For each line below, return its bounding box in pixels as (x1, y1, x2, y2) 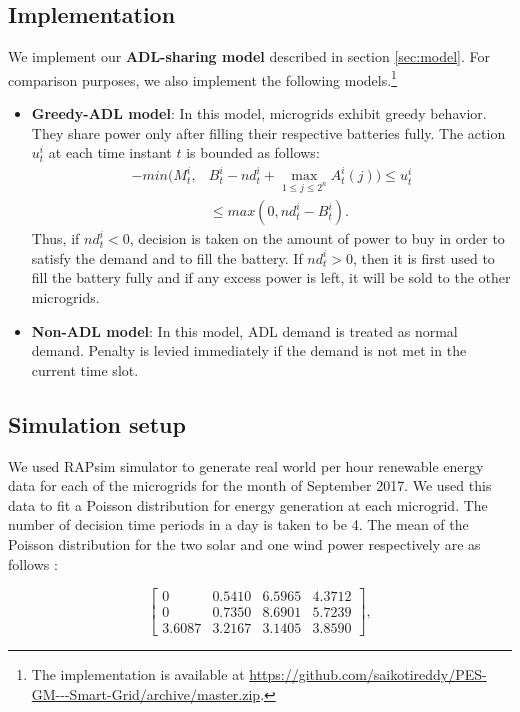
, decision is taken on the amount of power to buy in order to (129, 228, 505, 249)
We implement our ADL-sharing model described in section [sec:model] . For (8, 46, 491, 67)
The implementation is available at (31, 664, 245, 685)
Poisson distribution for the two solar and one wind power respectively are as (8, 533, 481, 554)
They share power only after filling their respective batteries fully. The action (31, 122, 506, 143)
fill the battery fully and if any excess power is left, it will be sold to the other (31, 267, 511, 288)
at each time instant (48, 142, 172, 163)
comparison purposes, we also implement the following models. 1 (8, 66, 397, 90)
